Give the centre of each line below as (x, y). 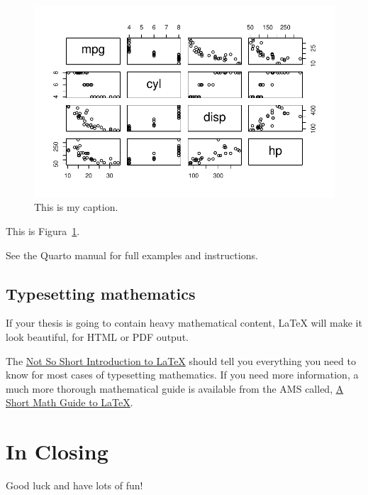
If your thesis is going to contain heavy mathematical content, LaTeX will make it (184, 323)
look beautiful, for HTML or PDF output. (97, 336)
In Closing (57, 451)
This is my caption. (76, 207)
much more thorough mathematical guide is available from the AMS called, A (175, 388)
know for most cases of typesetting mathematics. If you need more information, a (182, 375)
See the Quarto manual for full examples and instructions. (132, 255)
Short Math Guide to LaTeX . (69, 402)
